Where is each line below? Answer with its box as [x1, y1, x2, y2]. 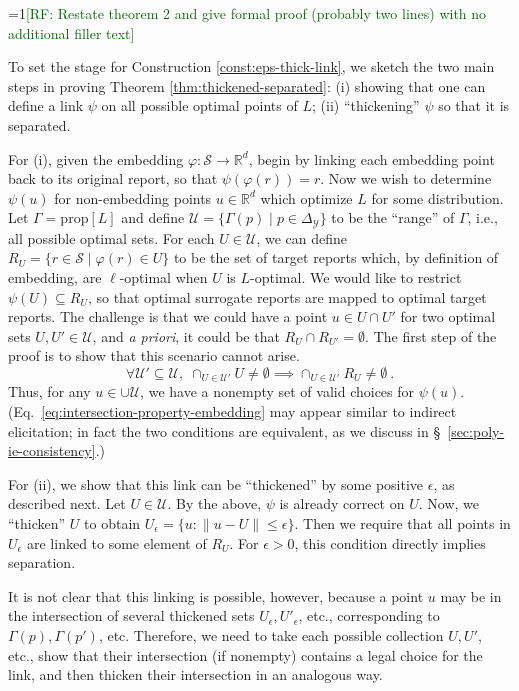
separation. [8, 552, 76, 573]
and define [121, 207, 185, 228]
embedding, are [8, 266, 102, 287]
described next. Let [8, 493, 126, 514]
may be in [440, 585, 502, 606]
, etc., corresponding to [298, 605, 440, 626]
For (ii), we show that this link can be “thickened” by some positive [8, 473, 424, 494]
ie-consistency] [8, 440, 96, 461]
